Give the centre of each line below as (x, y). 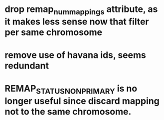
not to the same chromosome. (68, 111)
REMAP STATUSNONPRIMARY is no (71, 89)
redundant (27, 65)
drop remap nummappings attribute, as (81, 10)
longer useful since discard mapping (82, 101)
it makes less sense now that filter (77, 21)
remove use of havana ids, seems (76, 55)
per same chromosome (54, 32)
